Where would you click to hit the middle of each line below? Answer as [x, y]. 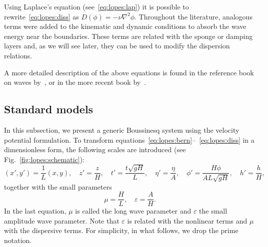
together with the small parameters [58, 186]
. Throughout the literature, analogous [193, 16]
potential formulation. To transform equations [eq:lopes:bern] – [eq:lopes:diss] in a [129, 139]
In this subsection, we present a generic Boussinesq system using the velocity [122, 129]
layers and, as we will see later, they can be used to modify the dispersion [117, 46]
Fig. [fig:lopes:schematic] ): [44, 159]
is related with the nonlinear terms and [187, 220]
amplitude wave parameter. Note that [62, 220]
